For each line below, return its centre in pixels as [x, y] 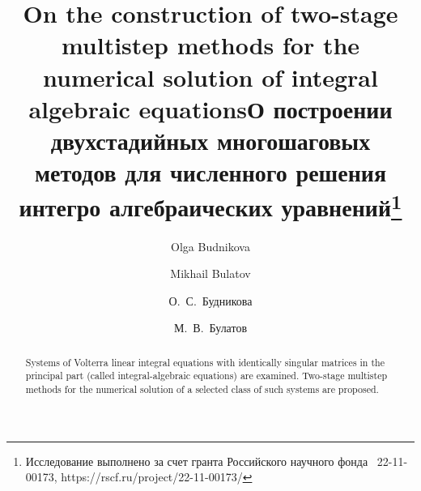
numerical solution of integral [210, 77]
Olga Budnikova [210, 246]
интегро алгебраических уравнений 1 [210, 205]
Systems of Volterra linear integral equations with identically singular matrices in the [205, 362]
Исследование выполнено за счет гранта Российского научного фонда [197, 461]
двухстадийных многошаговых [210, 140]
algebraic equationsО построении [210, 108]
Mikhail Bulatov [210, 273]
